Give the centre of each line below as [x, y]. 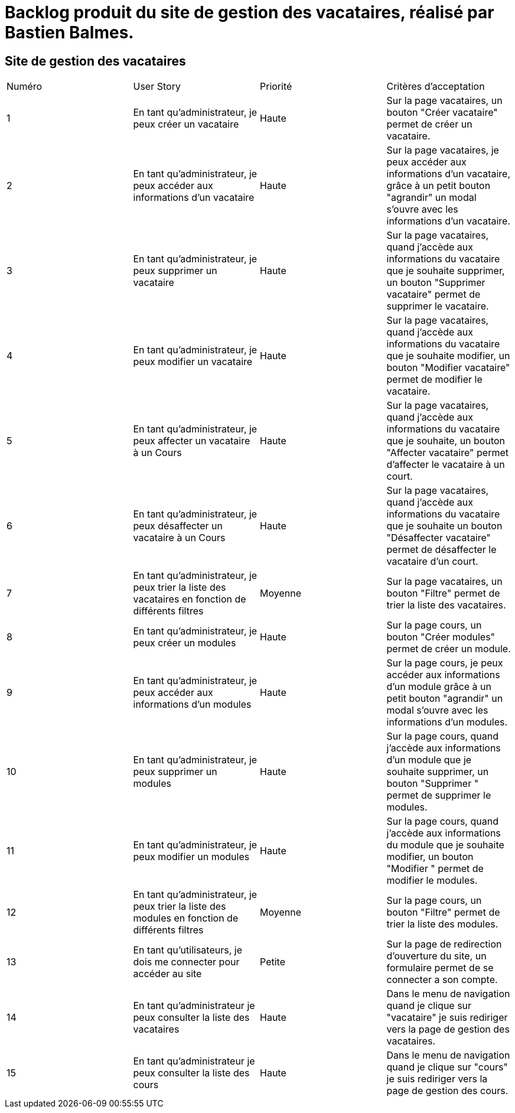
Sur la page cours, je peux [445, 663]
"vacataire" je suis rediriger [447, 1018]
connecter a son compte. [442, 980]
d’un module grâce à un [439, 687]
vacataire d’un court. [432, 562]
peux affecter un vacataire [192, 441]
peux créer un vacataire [186, 124]
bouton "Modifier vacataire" [448, 368]
